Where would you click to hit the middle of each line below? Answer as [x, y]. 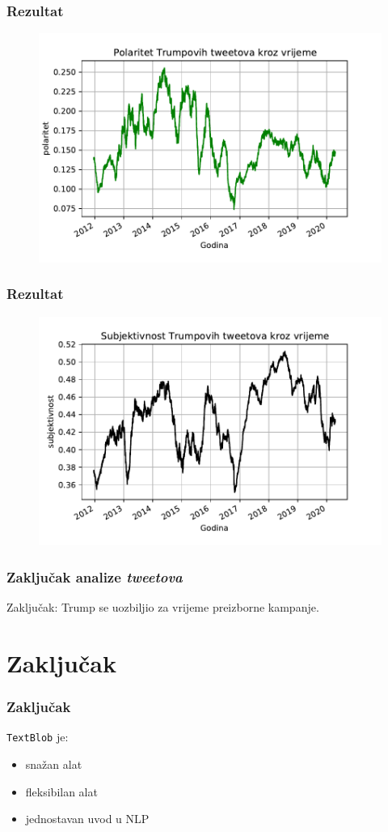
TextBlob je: [38, 737]
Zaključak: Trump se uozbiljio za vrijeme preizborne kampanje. [163, 607]
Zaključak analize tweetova [95, 576]
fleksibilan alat [61, 791]
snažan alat [54, 764]
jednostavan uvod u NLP [87, 819]
